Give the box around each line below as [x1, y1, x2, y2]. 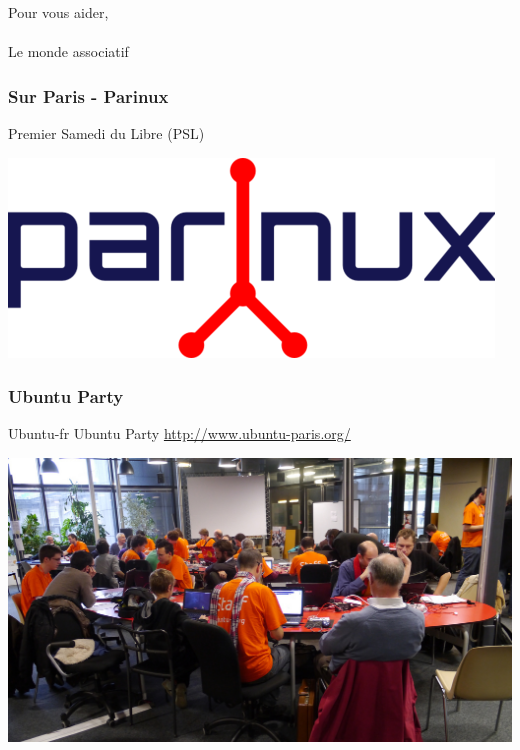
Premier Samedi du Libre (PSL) [8, 123, 205, 143]
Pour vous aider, [8, 2, 109, 22]
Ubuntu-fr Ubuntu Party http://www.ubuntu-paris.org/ [8, 423, 351, 444]
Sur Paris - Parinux [8, 83, 169, 108]
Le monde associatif [8, 41, 129, 62]
